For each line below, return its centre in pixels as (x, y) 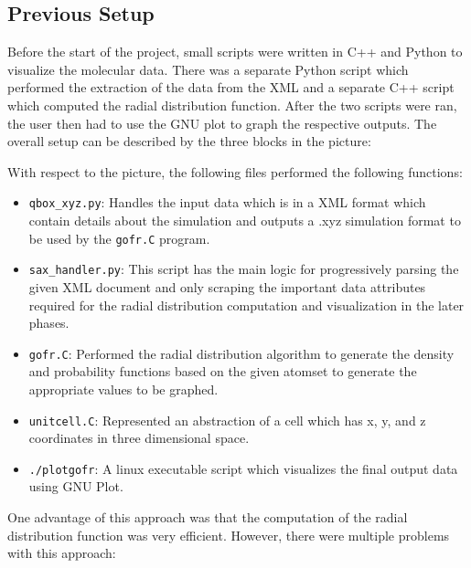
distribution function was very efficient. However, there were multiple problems (229, 535)
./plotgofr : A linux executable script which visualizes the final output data (243, 468)
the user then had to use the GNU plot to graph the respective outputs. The (222, 123)
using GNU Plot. (76, 486)
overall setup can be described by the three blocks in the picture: (189, 141)
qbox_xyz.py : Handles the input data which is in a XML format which (227, 202)
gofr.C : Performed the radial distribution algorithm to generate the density (241, 353)
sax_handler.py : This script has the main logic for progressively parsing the (244, 269)
